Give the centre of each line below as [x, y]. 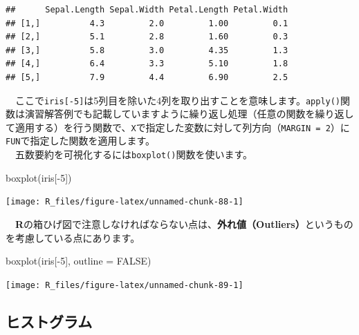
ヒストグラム [49, 321]
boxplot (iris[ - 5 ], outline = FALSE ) [79, 261]
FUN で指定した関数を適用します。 [81, 141]
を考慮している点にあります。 [73, 237]
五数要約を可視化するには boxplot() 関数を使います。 [134, 154]
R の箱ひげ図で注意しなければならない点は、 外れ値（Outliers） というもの [184, 224]
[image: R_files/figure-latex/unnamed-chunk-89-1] [125, 285]
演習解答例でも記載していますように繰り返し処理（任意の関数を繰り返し [189, 114]
